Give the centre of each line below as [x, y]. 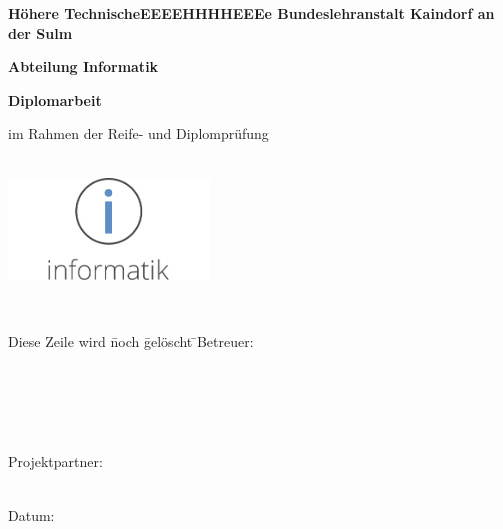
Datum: [31, 514]
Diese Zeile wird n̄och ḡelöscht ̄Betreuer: [131, 341]
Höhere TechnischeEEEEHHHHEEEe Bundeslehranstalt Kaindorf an [251, 13]
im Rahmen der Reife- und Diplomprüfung [138, 133]
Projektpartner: [55, 461]
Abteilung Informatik [83, 66]
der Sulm [40, 32]
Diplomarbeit [55, 99]
